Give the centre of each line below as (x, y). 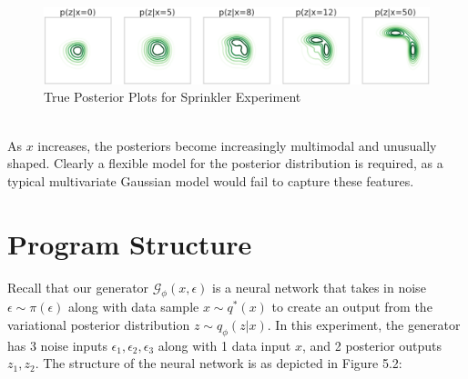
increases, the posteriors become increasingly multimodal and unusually (237, 145)
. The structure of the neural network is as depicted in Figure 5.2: (219, 363)
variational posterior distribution (99, 324)
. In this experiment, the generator (364, 324)
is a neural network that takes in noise (319, 287)
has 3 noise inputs (57, 345)
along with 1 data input (224, 345)
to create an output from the (352, 307)
